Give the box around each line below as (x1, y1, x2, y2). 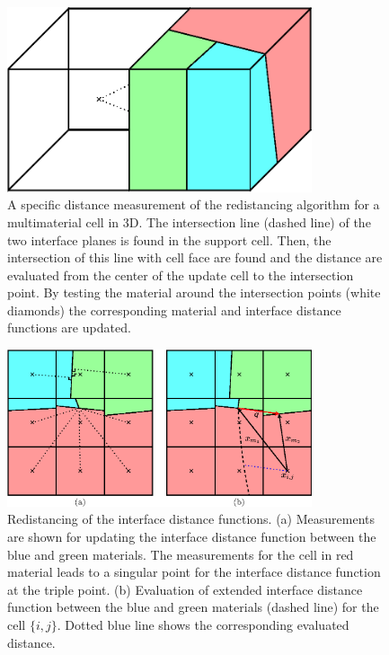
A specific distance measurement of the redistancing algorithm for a (7, 195, 380, 214)
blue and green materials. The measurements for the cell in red (7, 544, 354, 563)
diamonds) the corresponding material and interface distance (7, 300, 341, 319)
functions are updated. (7, 318, 131, 337)
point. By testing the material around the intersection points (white (7, 283, 381, 302)
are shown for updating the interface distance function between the (7, 527, 376, 545)
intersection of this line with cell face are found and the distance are (7, 248, 383, 267)
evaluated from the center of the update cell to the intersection (7, 265, 354, 284)
